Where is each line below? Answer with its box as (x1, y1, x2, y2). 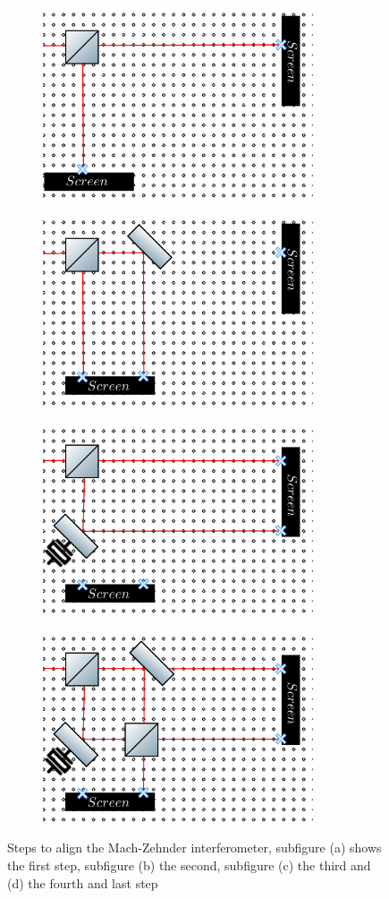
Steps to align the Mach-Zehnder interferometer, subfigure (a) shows (7, 838, 382, 857)
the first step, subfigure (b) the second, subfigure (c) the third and (7, 856, 371, 875)
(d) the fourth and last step (7, 873, 158, 892)
